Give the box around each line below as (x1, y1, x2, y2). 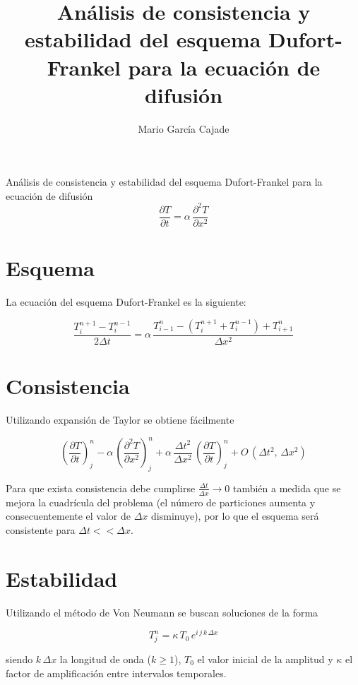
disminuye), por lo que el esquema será (151, 508, 319, 523)
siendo (6, 651, 33, 666)
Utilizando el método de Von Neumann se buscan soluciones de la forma (6, 604, 318, 619)
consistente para (6, 522, 76, 537)
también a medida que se (232, 480, 341, 495)
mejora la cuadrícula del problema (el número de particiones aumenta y (6, 494, 316, 509)
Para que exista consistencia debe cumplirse (6, 480, 196, 495)
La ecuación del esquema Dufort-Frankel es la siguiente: (6, 294, 246, 309)
